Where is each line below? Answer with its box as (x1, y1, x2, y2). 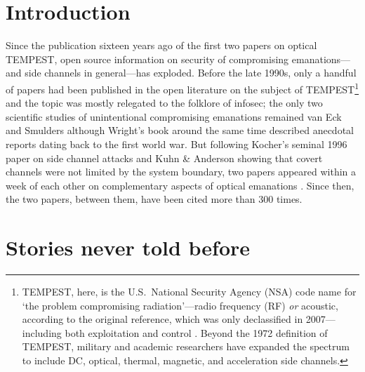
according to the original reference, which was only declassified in (22, 312, 303, 326)
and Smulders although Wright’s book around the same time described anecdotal (6, 123, 354, 138)
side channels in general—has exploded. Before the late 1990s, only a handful (25, 65, 357, 80)
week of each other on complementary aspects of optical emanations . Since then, (6, 178, 354, 192)
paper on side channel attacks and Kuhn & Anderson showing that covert (6, 150, 323, 165)
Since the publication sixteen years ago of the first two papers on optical (6, 38, 317, 53)
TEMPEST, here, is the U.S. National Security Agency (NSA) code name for (22, 284, 357, 299)
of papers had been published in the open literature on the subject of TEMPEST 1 (6, 79, 359, 96)
